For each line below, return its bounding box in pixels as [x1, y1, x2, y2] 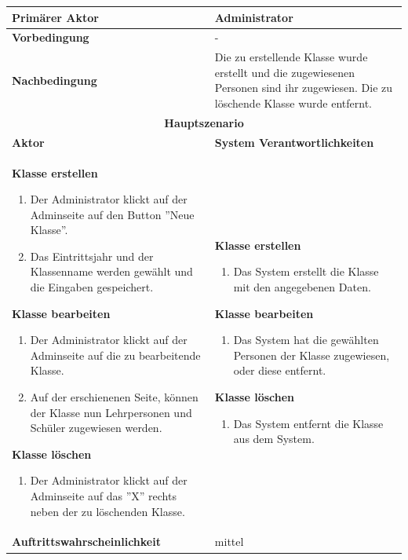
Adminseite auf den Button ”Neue [30, 206, 195, 222]
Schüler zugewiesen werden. [30, 419, 162, 436]
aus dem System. [233, 430, 315, 447]
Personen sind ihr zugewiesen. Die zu [214, 79, 393, 96]
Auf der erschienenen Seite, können [30, 389, 199, 405]
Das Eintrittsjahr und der [30, 247, 154, 264]
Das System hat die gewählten [233, 331, 379, 348]
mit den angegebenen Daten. [233, 279, 371, 295]
